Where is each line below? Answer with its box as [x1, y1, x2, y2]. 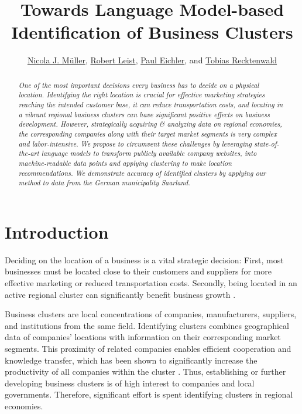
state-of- [254, 138, 279, 148]
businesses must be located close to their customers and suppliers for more [5, 265, 272, 277]
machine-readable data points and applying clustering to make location [18, 158, 232, 168]
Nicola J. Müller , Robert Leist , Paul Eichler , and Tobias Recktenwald [27, 54, 277, 66]
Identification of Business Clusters [11, 20, 293, 44]
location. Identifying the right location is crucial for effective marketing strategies [18, 90, 265, 100]
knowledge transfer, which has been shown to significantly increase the [5, 354, 258, 366]
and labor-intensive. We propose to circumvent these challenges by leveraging [18, 138, 252, 148]
